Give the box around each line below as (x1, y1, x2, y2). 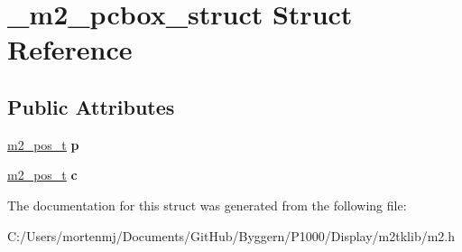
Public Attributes (7, 92, 175, 120)
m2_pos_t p (7, 135, 79, 154)
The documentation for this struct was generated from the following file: (7, 195, 407, 214)
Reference (7, 31, 133, 68)
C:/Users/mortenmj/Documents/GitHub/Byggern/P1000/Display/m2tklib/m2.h (7, 226, 456, 245)
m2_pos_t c (7, 165, 78, 184)
